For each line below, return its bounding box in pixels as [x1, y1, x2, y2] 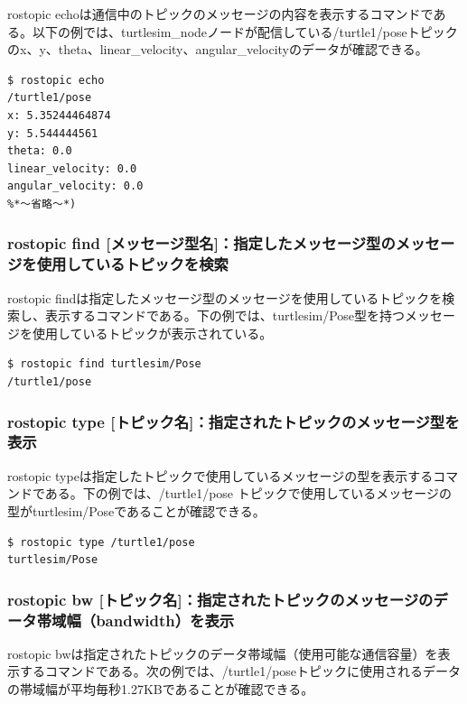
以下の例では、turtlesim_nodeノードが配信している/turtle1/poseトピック [32, 22, 458, 41]
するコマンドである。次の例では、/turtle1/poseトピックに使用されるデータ [19, 662, 462, 681]
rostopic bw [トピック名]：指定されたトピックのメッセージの [7, 588, 434, 610]
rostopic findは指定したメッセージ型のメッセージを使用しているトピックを [7, 288, 443, 307]
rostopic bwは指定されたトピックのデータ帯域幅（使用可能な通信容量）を [7, 644, 438, 662]
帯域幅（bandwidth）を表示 [36, 608, 235, 631]
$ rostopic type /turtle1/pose [7, 535, 195, 549]
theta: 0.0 [7, 144, 72, 158]
